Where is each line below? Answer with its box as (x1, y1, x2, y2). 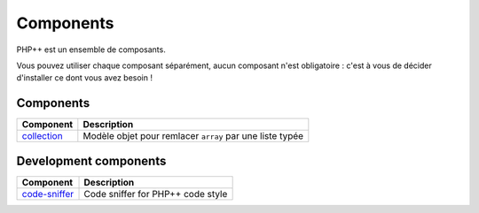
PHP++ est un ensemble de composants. (16, 44, 166, 55)
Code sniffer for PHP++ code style (83, 187, 228, 200)
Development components (16, 153, 167, 168)
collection (21, 130, 63, 142)
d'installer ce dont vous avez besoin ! (16, 72, 153, 83)
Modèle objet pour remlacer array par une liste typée (82, 130, 304, 142)
